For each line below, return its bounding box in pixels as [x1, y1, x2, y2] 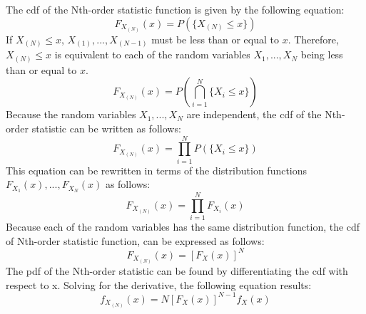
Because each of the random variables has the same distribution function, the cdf [6, 219, 360, 234]
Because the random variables [6, 107, 136, 122]
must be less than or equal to [151, 31, 279, 46]
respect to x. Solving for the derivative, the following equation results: [6, 277, 312, 292]
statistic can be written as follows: [31, 120, 181, 135]
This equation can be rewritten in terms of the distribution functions [6, 162, 307, 177]
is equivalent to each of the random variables [54, 47, 250, 62]
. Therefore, [288, 31, 339, 46]
